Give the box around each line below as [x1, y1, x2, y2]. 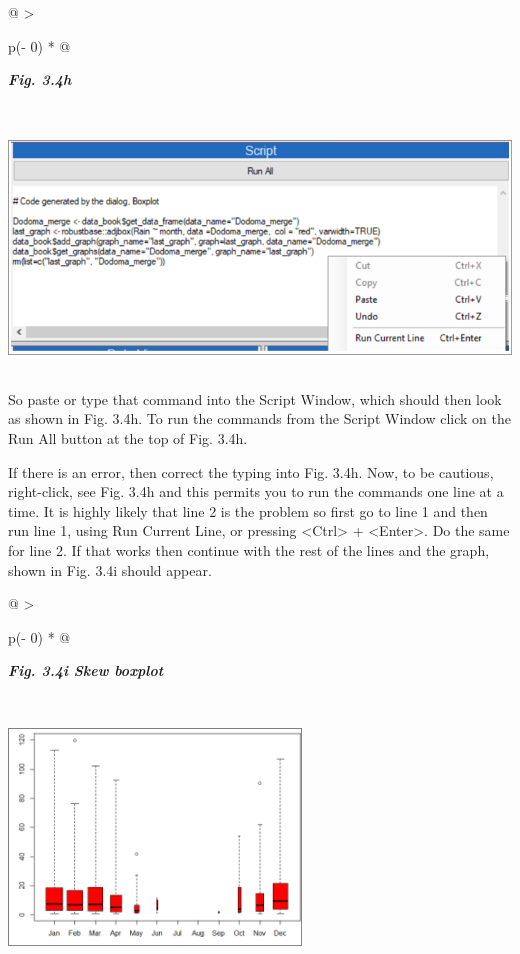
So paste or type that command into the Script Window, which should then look [8, 388, 502, 409]
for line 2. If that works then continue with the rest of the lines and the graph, [8, 540, 490, 561]
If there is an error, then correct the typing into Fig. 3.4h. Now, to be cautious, [8, 461, 494, 482]
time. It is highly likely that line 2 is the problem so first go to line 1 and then [8, 500, 488, 521]
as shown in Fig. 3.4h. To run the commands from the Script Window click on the [8, 408, 511, 429]
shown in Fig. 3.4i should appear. [8, 559, 212, 580]
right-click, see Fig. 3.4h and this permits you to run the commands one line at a [8, 481, 504, 502]
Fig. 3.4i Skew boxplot [8, 660, 164, 681]
